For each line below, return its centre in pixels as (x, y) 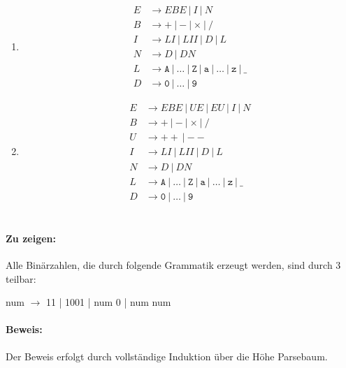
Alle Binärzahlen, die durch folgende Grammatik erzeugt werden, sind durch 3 (173, 264)
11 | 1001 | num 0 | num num (108, 302)
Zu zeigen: (31, 238)
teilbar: (21, 278)
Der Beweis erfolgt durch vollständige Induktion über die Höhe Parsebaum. (167, 356)
